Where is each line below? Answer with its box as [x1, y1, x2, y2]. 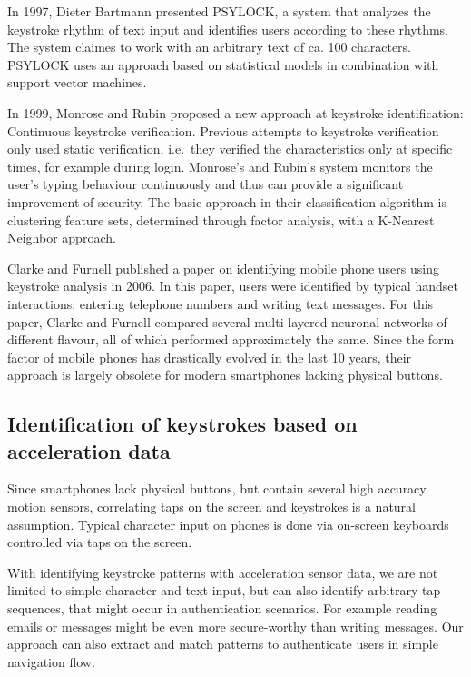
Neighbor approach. [7, 228, 116, 247]
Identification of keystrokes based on [7, 410, 358, 438]
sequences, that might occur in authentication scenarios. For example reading [7, 599, 437, 618]
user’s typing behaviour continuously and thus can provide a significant [7, 174, 404, 194]
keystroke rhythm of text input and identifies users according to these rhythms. [7, 19, 448, 38]
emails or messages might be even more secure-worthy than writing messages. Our [7, 616, 464, 635]
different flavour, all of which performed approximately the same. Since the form [7, 330, 455, 349]
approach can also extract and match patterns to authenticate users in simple [7, 634, 438, 653]
